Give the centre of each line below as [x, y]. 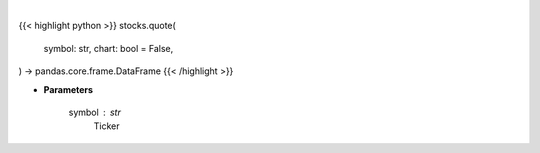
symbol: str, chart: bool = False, [108, 48]
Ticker [106, 126]
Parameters [68, 89]
